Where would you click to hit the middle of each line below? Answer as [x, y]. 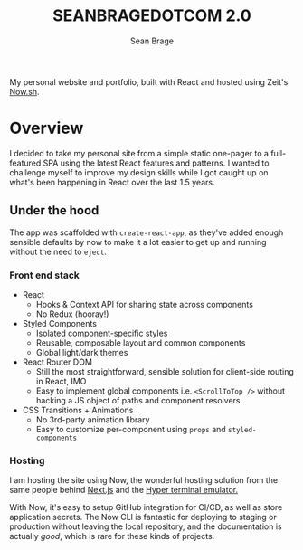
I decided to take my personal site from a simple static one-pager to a [139, 153]
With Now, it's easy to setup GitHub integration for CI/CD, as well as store [146, 507]
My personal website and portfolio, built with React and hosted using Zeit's [149, 81]
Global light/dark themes [82, 352]
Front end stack [44, 275]
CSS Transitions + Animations [78, 410]
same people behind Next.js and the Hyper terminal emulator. [123, 490]
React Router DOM [57, 362]
